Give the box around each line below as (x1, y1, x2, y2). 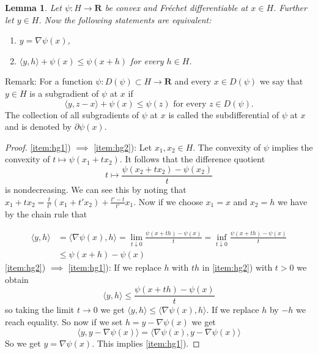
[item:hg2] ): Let (94, 140, 152, 153)
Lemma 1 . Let (5, 1, 62, 13)
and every (174, 75, 212, 88)
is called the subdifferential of (168, 108, 279, 121)
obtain (5, 273, 29, 285)
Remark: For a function (5, 75, 93, 88)
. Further (273, 1, 307, 13)
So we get (5, 336, 41, 349)
